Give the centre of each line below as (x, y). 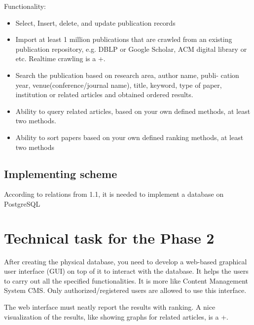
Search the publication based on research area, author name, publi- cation (127, 75)
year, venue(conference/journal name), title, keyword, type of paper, (119, 85)
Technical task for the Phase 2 (109, 237)
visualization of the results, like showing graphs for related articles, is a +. (116, 316)
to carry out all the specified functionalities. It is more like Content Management (126, 280)
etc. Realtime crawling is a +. (60, 58)
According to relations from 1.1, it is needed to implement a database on (114, 194)
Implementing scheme (61, 173)
